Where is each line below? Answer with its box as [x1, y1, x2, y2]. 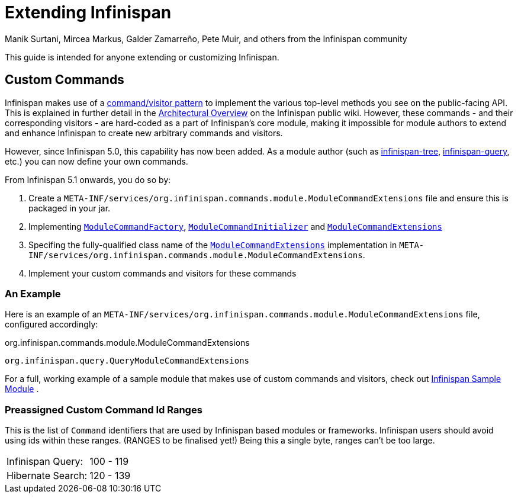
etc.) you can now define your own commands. [5, 156, 188, 166]
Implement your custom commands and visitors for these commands [28, 268, 297, 278]
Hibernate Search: [7, 470, 88, 482]
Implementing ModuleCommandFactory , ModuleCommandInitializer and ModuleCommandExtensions [28, 221, 442, 232]
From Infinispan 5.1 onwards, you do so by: [5, 174, 171, 185]
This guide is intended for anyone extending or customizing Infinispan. [5, 52, 279, 62]
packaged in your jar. [28, 203, 111, 213]
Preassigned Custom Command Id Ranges [5, 403, 202, 416]
